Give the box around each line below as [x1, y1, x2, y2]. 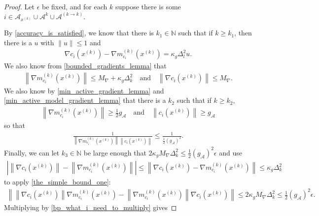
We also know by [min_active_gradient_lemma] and [4, 85, 164, 95]
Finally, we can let [4, 147, 60, 157]
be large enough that [83, 147, 146, 157]
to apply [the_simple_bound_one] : [4, 177, 111, 187]
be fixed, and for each [41, 1, 107, 11]
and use [219, 147, 242, 157]
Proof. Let [4, 1, 35, 11]
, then [234, 28, 252, 38]
